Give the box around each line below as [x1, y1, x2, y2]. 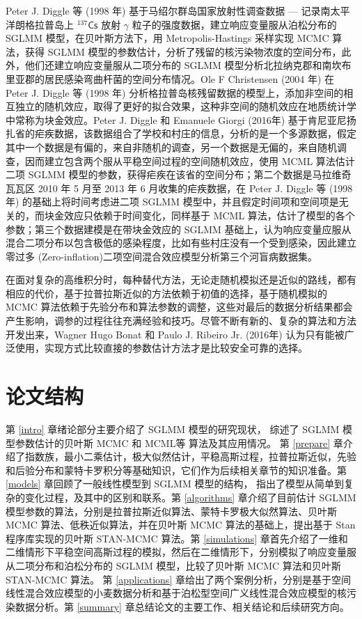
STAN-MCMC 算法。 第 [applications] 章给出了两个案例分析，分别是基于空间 [6, 572, 351, 586]
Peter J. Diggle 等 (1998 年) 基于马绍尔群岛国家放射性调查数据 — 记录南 [6, 3, 331, 17]
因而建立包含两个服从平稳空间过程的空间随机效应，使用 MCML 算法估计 [24, 153, 355, 168]
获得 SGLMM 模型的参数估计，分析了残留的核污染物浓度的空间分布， [24, 44, 342, 58]
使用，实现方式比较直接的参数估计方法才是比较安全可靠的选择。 [15, 340, 308, 355]
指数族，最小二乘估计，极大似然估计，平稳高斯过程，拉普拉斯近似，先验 [24, 449, 356, 464]
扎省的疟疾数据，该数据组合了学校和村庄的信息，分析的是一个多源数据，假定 [6, 126, 356, 141]
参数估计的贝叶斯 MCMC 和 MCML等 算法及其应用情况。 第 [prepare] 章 [15, 435, 343, 450]
